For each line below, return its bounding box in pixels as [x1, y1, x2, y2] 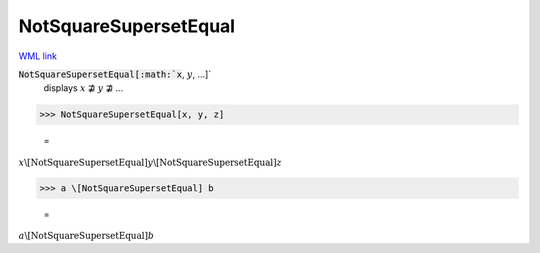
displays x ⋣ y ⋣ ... [43, 82, 124, 94]
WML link [18, 50, 58, 62]
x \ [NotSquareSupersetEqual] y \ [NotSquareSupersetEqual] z [18, 156, 282, 168]
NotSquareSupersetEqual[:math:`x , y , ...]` [18, 68, 212, 80]
